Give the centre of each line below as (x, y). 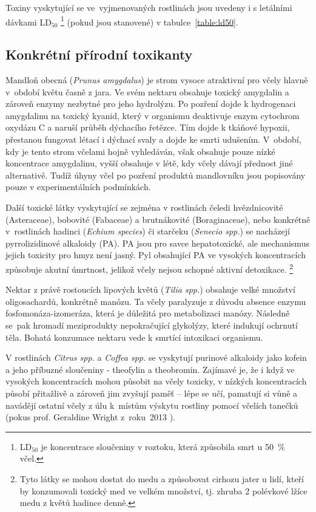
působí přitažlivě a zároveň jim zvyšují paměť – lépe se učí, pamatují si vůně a (152, 393)
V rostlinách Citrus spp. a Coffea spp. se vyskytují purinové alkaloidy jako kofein (156, 357)
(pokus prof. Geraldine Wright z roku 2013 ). (91, 417)
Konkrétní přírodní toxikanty (99, 54)
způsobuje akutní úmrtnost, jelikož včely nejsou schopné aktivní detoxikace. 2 (150, 268)
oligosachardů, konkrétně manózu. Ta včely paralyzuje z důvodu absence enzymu (156, 301)
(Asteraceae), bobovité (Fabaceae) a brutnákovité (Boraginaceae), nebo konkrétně (158, 219)
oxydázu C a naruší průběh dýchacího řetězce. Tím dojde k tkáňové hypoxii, (148, 127)
